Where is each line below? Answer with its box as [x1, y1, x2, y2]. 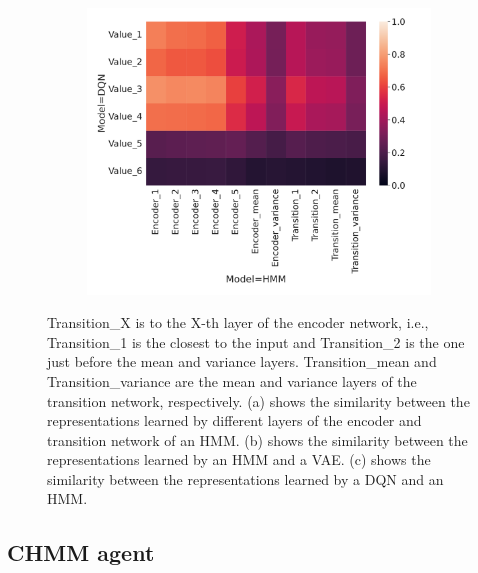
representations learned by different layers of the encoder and [47, 410, 422, 431]
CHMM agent [7, 537, 155, 568]
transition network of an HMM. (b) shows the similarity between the [47, 429, 468, 450]
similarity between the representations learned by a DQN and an [47, 468, 444, 489]
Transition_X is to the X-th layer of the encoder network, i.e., [47, 312, 429, 333]
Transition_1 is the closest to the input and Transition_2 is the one [47, 331, 465, 352]
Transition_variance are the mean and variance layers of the [47, 370, 417, 391]
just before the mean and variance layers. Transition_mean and [47, 351, 437, 372]
